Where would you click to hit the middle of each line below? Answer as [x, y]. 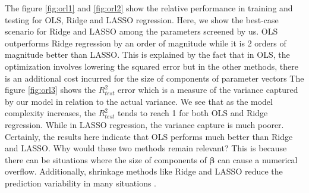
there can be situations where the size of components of [106, 159]
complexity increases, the [51, 113]
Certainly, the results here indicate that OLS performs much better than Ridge [149, 136]
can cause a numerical [258, 159]
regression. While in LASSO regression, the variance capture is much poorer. [144, 124]
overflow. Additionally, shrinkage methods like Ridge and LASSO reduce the [144, 171]
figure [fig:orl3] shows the [51, 90]
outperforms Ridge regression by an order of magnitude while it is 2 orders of [146, 43]
